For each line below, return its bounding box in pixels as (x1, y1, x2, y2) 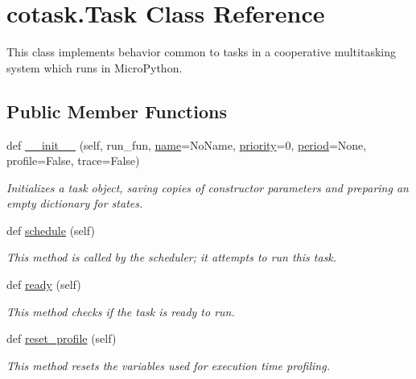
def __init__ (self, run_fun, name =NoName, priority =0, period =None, (6, 136, 367, 153)
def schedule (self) (6, 221, 95, 238)
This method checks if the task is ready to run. (6, 303, 235, 319)
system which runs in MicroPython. (6, 59, 183, 76)
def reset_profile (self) (6, 330, 117, 347)
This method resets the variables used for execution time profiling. (6, 356, 330, 373)
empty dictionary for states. (6, 195, 143, 212)
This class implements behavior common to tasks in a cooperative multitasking (6, 43, 396, 60)
